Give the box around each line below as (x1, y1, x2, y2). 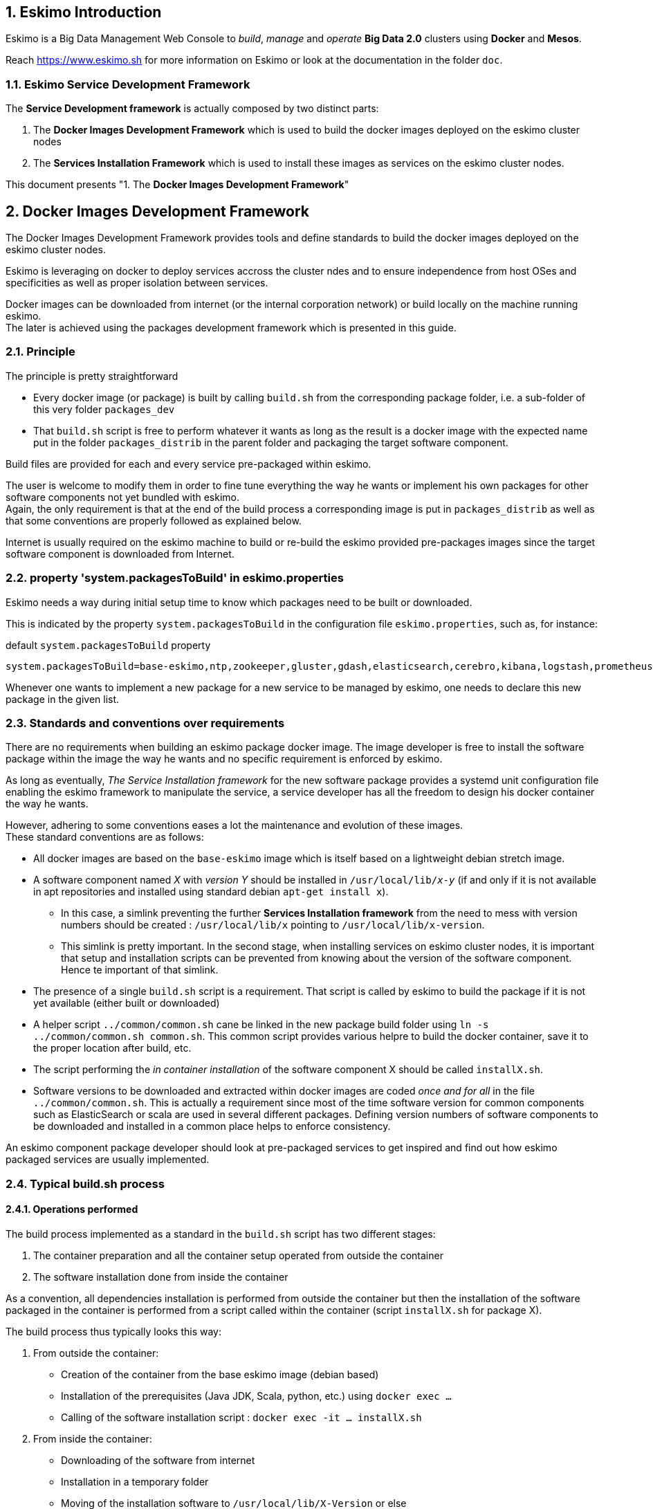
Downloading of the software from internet (61, 1454, 255, 1466)
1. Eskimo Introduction (6, 3, 162, 21)
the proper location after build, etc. (33, 1042, 192, 1054)
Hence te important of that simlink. (61, 964, 219, 976)
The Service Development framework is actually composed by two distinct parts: (6, 102, 379, 115)
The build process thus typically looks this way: (6, 1325, 222, 1337)
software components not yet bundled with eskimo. (6, 491, 240, 503)
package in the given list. (6, 693, 120, 705)
